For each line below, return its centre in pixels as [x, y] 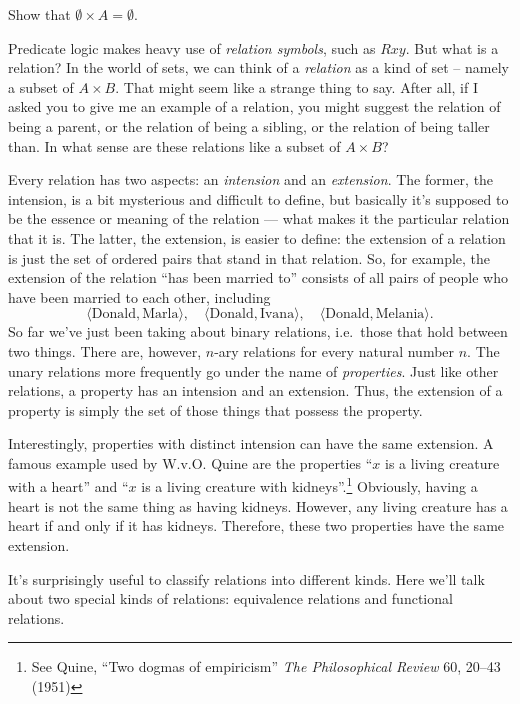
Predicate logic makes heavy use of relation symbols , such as [192, 47]
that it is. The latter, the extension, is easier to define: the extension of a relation [257, 237]
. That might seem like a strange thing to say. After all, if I [296, 86]
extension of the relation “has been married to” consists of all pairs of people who [258, 277]
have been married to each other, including [139, 296]
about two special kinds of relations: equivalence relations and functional [230, 598]
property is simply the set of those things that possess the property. [215, 409]
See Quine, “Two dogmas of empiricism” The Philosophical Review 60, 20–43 [266, 666]
